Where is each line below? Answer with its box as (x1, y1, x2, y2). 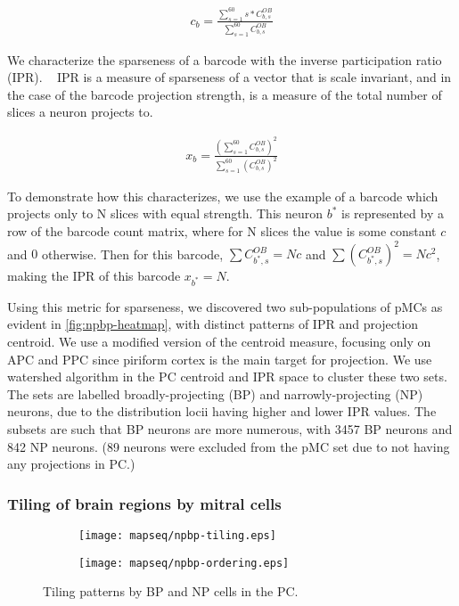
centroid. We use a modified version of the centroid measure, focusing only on (7, 332, 431, 351)
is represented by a (341, 204, 444, 223)
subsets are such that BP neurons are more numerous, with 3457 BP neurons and (7, 420, 453, 438)
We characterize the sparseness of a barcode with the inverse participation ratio (7, 50, 442, 69)
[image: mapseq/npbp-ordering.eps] (78, 556, 290, 569)
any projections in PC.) (7, 454, 135, 473)
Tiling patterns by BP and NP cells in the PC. (43, 582, 299, 601)
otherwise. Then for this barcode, (41, 244, 224, 263)
